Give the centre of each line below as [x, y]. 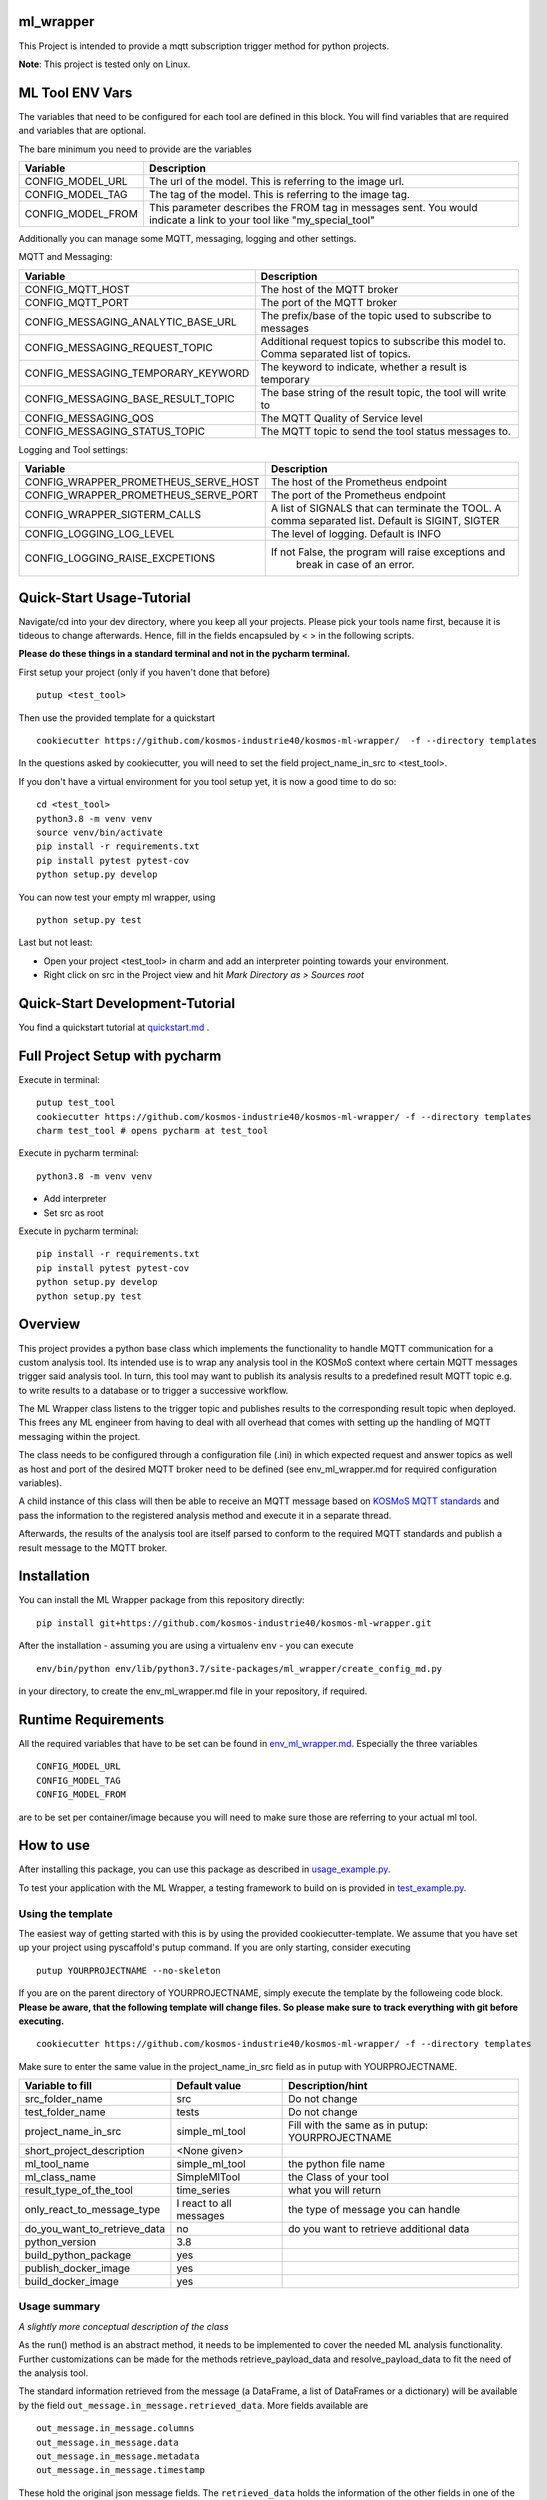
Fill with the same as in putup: [358, 2125]
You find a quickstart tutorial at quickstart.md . [114, 1027]
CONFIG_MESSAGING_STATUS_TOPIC [114, 431]
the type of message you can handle [374, 2210]
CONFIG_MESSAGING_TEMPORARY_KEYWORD [137, 373]
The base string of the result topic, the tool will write [383, 392]
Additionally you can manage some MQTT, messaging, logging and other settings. [187, 238]
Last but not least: [55, 942]
